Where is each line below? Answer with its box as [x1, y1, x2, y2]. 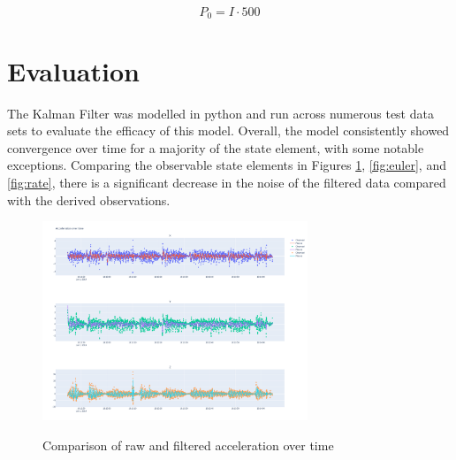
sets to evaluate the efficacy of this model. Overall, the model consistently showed [7, 121, 450, 140]
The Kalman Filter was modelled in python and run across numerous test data [7, 103, 434, 122]
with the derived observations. [7, 190, 171, 209]
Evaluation [7, 52, 140, 88]
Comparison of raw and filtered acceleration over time [42, 435, 334, 454]
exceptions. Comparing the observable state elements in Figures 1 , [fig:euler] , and [7, 156, 446, 174]
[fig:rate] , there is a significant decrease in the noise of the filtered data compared [7, 172, 446, 191]
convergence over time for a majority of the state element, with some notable [7, 138, 424, 157]
